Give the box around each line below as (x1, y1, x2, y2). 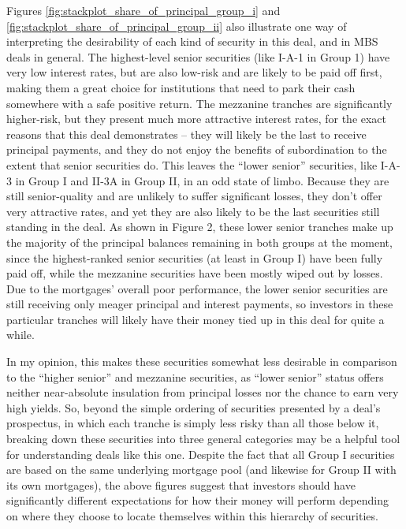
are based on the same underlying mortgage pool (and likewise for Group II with (6, 461, 397, 478)
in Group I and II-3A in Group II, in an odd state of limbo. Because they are (15, 172, 389, 188)
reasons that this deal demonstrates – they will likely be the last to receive (6, 125, 367, 142)
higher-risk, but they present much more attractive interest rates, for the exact (6, 110, 387, 127)
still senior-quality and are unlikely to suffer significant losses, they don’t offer (6, 188, 382, 204)
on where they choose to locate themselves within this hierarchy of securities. (6, 508, 378, 523)
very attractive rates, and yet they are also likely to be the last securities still (6, 203, 380, 219)
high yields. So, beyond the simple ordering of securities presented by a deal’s (6, 399, 381, 415)
